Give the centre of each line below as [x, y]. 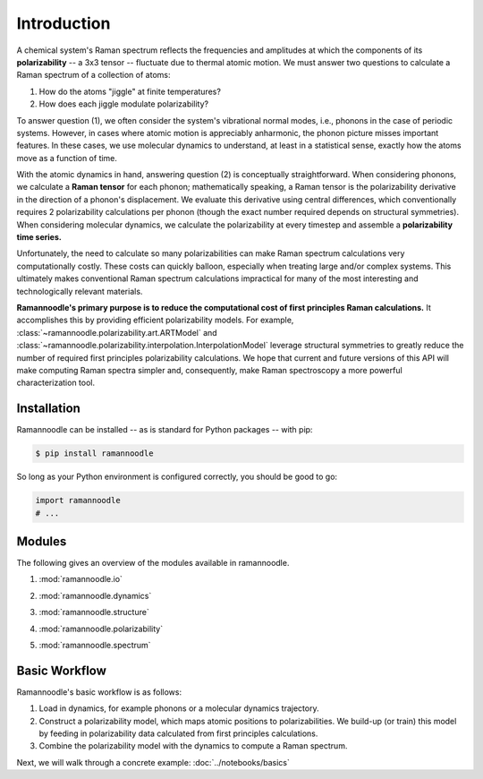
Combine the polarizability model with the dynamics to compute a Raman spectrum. [193, 746]
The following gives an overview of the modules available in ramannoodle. [153, 563]
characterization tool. [56, 383]
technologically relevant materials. [80, 291]
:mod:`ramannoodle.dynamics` [95, 595]
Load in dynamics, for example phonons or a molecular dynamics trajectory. [179, 708]
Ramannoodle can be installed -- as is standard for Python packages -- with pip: [165, 430]
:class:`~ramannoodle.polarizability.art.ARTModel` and [117, 332]
